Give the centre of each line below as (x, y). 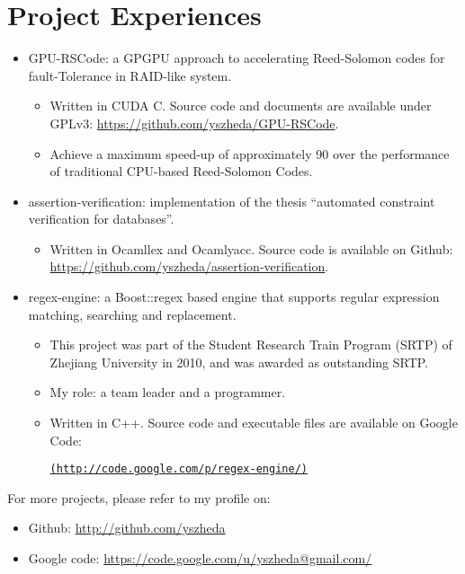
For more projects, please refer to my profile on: (139, 497)
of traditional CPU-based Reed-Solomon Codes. (181, 171)
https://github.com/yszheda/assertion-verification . (189, 266)
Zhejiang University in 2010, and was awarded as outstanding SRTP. (239, 362)
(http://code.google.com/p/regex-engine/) (179, 469)
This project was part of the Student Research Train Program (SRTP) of (251, 344)
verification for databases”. (101, 219)
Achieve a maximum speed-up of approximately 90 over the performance (250, 153)
